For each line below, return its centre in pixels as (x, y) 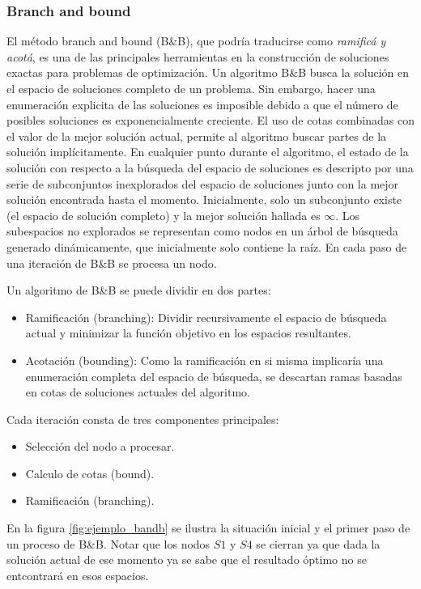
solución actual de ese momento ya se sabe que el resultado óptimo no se (187, 559)
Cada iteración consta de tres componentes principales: (143, 419)
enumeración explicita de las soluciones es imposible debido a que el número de (202, 104)
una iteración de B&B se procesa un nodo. (112, 263)
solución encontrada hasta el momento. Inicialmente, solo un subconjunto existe (204, 199)
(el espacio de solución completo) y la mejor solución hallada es (164, 215)
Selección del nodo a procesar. (100, 446)
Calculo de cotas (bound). (90, 473)
